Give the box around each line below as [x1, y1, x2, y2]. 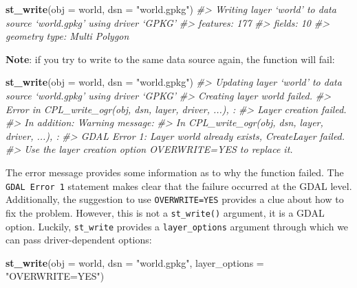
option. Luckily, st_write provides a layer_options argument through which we [6, 219, 349, 233]
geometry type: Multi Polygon [6, 29, 129, 43]
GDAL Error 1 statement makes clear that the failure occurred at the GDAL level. [6, 178, 352, 193]
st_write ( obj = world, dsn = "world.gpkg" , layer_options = [6, 255, 264, 269]
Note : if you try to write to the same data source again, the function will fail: [6, 51, 335, 66]
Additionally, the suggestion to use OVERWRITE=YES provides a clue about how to [6, 192, 344, 206]
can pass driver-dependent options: [6, 232, 152, 247]
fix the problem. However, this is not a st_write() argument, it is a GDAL [6, 205, 325, 219]
